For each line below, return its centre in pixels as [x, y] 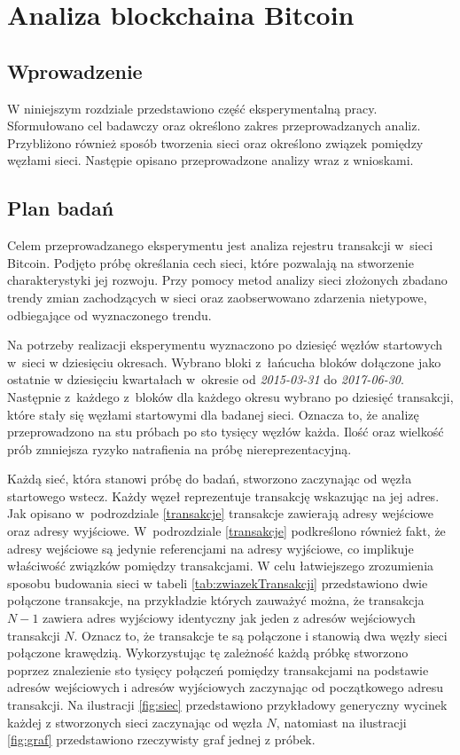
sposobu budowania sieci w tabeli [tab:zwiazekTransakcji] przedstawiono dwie [218, 582]
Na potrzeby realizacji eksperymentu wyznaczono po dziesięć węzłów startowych [225, 345]
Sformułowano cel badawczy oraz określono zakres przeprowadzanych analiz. [214, 126]
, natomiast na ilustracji [341, 722]
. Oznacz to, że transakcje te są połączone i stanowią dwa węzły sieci [261, 635]
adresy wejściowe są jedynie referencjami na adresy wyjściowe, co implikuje [211, 548]
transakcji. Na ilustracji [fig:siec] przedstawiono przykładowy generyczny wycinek [227, 704]
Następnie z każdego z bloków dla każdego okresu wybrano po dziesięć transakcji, [230, 396]
